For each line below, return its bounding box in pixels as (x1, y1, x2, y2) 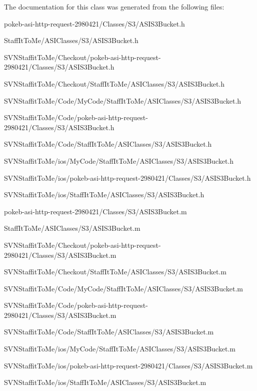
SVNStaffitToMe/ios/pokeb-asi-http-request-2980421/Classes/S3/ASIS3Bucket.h (4, 172, 251, 183)
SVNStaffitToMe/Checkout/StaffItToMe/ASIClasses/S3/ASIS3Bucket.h (4, 78, 225, 89)
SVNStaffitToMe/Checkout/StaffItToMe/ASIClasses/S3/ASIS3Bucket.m (4, 266, 226, 277)
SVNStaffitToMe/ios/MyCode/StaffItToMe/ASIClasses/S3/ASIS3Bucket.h (4, 155, 234, 166)
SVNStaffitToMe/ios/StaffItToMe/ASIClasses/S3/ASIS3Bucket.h (4, 189, 204, 200)
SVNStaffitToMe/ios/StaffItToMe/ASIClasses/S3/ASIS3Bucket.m (4, 377, 206, 387)
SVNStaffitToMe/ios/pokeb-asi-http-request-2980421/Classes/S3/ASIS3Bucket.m (4, 360, 253, 370)
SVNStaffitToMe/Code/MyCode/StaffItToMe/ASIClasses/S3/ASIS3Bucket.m (4, 283, 243, 293)
